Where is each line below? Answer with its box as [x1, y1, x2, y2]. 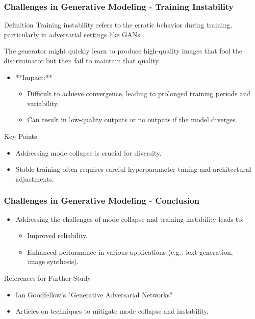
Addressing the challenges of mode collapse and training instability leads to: [15, 213, 244, 224]
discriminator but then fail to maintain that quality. [4, 55, 160, 65]
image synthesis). [27, 256, 79, 266]
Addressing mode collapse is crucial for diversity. [15, 147, 162, 158]
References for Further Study [4, 272, 91, 283]
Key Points [4, 131, 37, 141]
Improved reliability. [27, 230, 88, 240]
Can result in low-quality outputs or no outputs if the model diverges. [27, 114, 237, 125]
